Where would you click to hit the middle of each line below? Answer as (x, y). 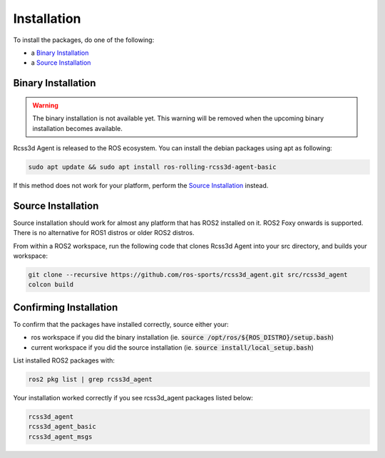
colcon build (51, 285)
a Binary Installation (60, 53)
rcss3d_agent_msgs (60, 437)
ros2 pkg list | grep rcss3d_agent (90, 379)
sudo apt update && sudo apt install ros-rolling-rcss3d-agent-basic (152, 167)
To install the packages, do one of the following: (84, 40)
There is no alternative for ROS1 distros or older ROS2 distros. (104, 233)
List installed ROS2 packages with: (64, 360)
